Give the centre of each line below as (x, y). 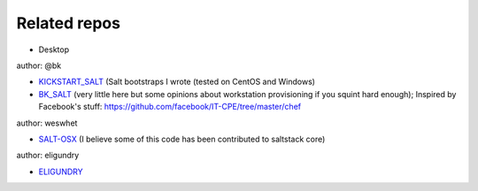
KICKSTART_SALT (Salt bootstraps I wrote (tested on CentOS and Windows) (177, 82)
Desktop (54, 50)
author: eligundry (48, 156)
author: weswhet (47, 123)
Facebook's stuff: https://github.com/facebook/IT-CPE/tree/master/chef (170, 107)
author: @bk (39, 65)
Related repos (69, 23)
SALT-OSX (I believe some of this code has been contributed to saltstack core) (182, 139)
